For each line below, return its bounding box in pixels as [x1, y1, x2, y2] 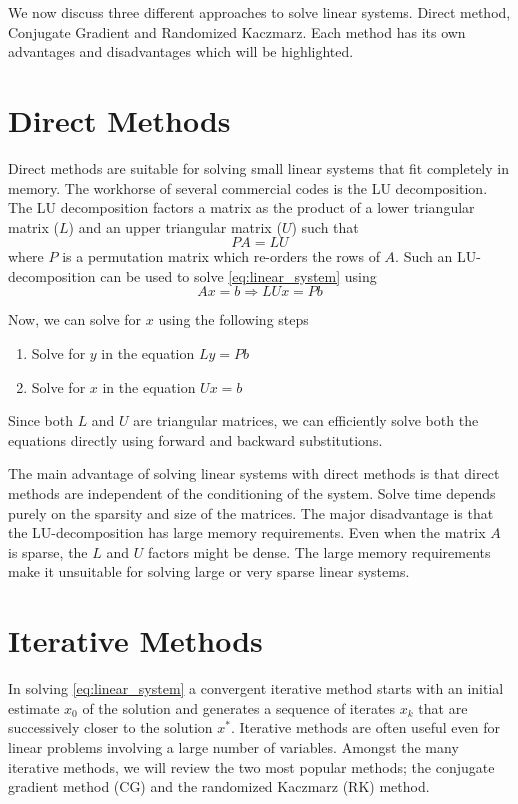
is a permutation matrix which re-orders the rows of [62, 246, 380, 267]
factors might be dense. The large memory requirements [147, 541, 491, 562]
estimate [8, 697, 60, 718]
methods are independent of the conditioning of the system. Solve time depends [8, 483, 496, 504]
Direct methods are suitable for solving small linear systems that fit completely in [8, 157, 509, 178]
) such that [291, 216, 359, 237]
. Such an [395, 246, 453, 267]
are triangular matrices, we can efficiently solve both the [133, 410, 479, 431]
